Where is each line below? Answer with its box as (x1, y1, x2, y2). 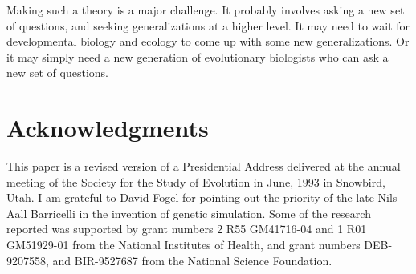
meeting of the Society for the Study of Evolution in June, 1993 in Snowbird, (6, 173, 385, 190)
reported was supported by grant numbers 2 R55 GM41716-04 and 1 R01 (6, 220, 367, 237)
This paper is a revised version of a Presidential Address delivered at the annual (6, 158, 401, 175)
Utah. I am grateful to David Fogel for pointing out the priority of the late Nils (6, 189, 398, 206)
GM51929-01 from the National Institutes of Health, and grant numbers (6, 236, 361, 253)
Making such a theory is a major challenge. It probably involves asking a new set (6, 2, 405, 18)
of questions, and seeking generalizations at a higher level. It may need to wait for (6, 17, 410, 34)
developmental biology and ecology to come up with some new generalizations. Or (6, 33, 410, 50)
